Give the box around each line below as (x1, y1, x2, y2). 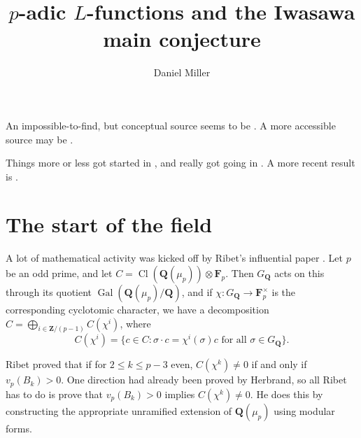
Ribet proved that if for (6, 357, 107, 372)
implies (164, 386, 195, 401)
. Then (225, 266, 254, 280)
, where (120, 316, 151, 330)
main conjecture (103, 24, 261, 53)
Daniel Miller (153, 65, 211, 80)
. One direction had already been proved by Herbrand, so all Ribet (61, 372, 347, 387)
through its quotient (6, 285, 92, 299)
